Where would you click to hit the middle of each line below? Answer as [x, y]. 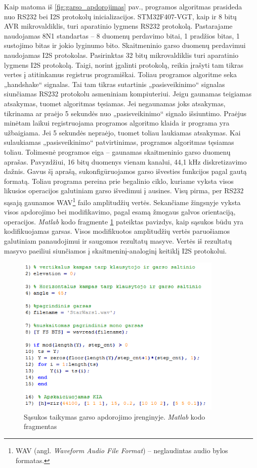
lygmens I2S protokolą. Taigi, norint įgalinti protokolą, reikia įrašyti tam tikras [124, 64]
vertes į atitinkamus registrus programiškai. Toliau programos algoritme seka [121, 74]
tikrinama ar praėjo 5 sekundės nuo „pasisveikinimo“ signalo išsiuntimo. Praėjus [125, 113]
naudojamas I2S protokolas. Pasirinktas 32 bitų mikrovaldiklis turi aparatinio [121, 55]
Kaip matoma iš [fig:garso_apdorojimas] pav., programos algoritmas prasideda [123, 6]
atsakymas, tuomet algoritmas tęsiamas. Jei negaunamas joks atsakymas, [115, 103]
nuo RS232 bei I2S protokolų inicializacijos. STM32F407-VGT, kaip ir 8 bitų [120, 16]
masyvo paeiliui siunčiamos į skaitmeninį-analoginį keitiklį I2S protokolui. [115, 250]
